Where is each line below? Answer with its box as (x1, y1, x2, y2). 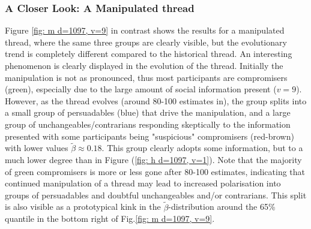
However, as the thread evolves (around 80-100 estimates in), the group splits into (5, 94, 307, 107)
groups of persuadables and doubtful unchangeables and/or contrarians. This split (5, 188, 307, 201)
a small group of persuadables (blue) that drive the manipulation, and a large (5, 106, 291, 119)
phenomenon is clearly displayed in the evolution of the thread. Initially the (5, 59, 283, 71)
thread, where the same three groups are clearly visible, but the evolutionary (5, 35, 287, 48)
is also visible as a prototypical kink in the (5, 200, 161, 213)
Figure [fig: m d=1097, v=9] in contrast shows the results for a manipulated (5, 24, 285, 37)
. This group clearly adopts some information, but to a (101, 141, 303, 154)
